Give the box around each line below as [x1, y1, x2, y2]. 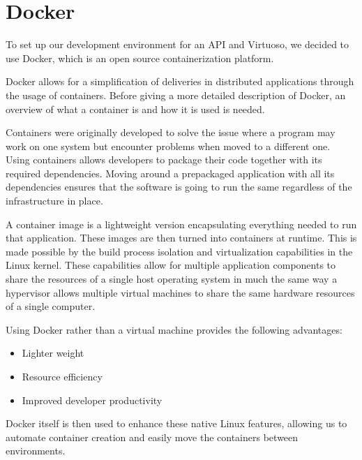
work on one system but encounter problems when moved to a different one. [6, 138, 331, 153]
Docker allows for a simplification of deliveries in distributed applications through [6, 74, 354, 89]
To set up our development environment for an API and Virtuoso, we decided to [6, 37, 349, 52]
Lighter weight [22, 346, 84, 360]
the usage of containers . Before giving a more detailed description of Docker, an [6, 87, 346, 102]
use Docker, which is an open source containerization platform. [6, 50, 274, 65]
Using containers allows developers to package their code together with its [6, 152, 322, 167]
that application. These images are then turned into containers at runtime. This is [6, 230, 357, 245]
